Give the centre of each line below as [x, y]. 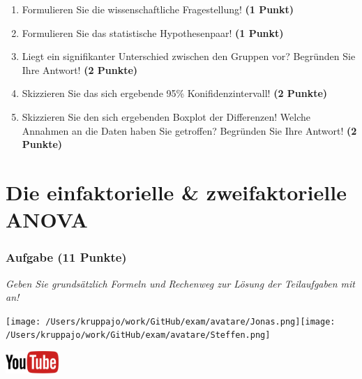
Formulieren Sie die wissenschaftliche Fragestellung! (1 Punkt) [158, 9]
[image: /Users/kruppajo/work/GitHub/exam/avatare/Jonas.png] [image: [171, 321]
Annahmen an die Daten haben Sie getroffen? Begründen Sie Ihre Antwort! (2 [189, 130]
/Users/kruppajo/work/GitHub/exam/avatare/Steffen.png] [138, 335]
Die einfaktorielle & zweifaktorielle [176, 192]
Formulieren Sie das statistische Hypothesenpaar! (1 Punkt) [153, 32]
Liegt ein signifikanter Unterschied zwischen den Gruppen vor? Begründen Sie [189, 56]
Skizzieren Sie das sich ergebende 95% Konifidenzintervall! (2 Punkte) [175, 93]
